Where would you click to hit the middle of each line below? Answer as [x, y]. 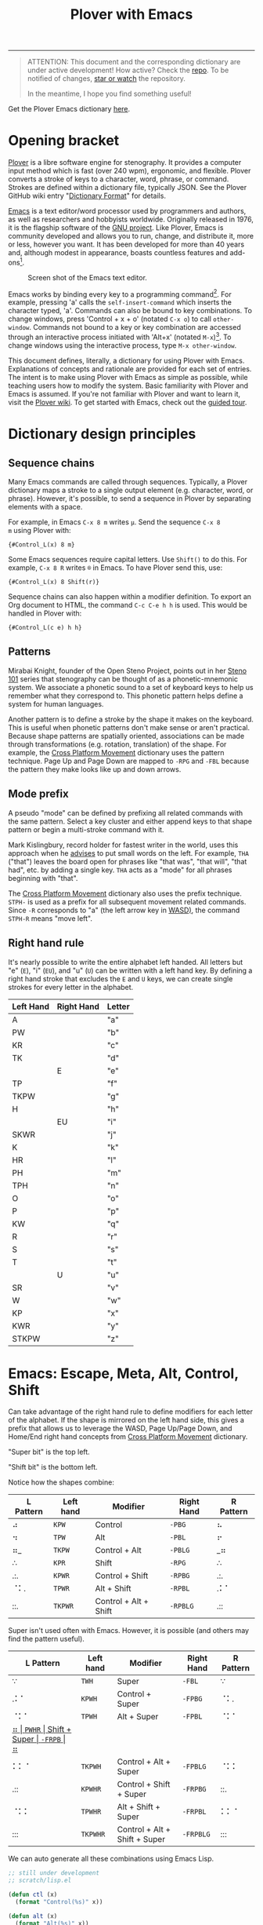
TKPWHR [93, 1834]
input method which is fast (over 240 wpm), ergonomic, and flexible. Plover [130, 171]
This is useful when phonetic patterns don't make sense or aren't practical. [129, 727]
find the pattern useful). [46, 1639]
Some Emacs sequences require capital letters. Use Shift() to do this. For [128, 560]
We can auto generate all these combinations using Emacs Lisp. [111, 1859]
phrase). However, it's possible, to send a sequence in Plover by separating [130, 499]
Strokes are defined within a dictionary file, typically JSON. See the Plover [128, 188]
